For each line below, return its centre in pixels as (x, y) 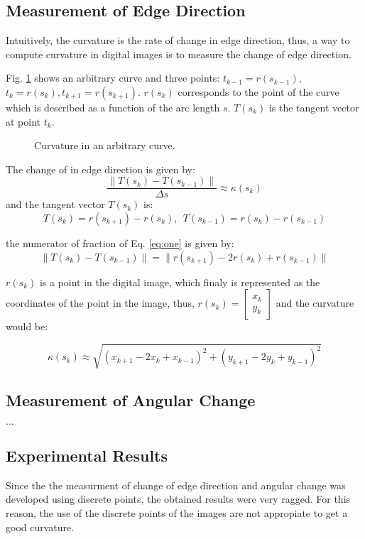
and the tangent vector (55, 204)
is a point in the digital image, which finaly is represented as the (180, 282)
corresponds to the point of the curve (258, 91)
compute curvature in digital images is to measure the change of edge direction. (179, 54)
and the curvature (315, 303)
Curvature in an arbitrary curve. (105, 145)
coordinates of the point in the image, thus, (100, 303)
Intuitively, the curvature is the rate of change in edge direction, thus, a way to (178, 40)
